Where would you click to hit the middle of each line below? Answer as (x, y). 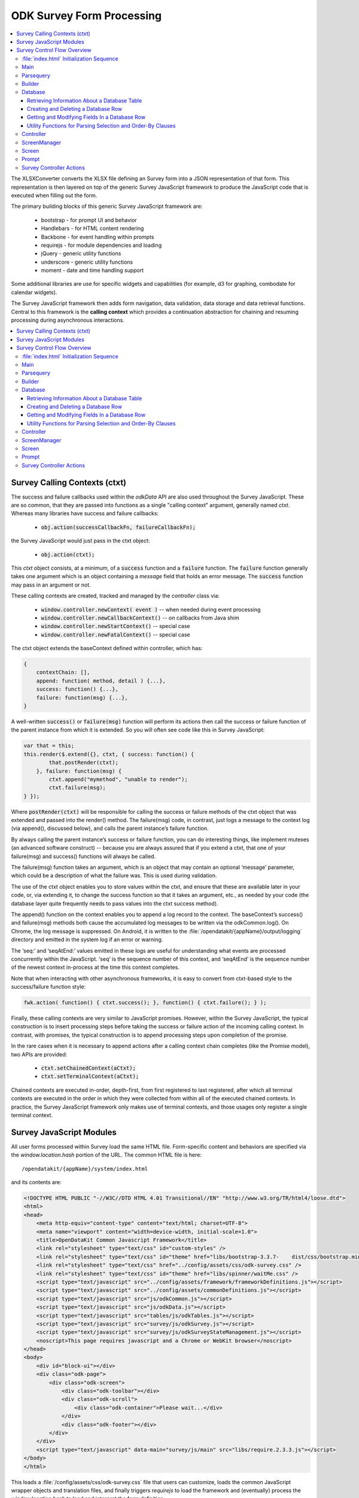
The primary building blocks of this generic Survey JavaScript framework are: (107, 206)
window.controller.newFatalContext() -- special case (116, 635)
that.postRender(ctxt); (84, 763)
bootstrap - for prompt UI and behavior (89, 220)
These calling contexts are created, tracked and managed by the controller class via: (115, 596)
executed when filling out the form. (54, 195)
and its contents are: (36, 1182)
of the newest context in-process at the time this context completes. (95, 967)
